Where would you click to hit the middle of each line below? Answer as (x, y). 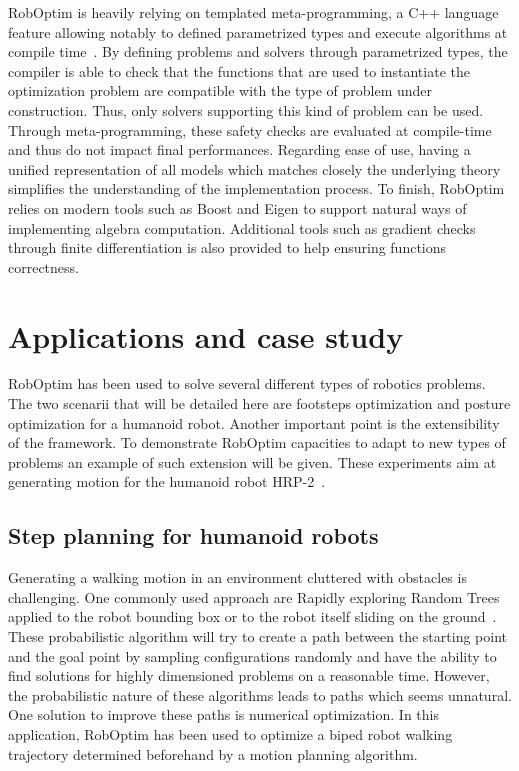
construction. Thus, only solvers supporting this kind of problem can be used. (246, 109)
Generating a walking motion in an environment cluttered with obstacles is (237, 577)
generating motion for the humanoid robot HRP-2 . (167, 481)
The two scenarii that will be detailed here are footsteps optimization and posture (259, 403)
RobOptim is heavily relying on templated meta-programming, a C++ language (253, 12)
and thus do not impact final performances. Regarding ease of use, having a (239, 149)
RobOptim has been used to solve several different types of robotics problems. (247, 383)
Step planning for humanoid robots (193, 535)
